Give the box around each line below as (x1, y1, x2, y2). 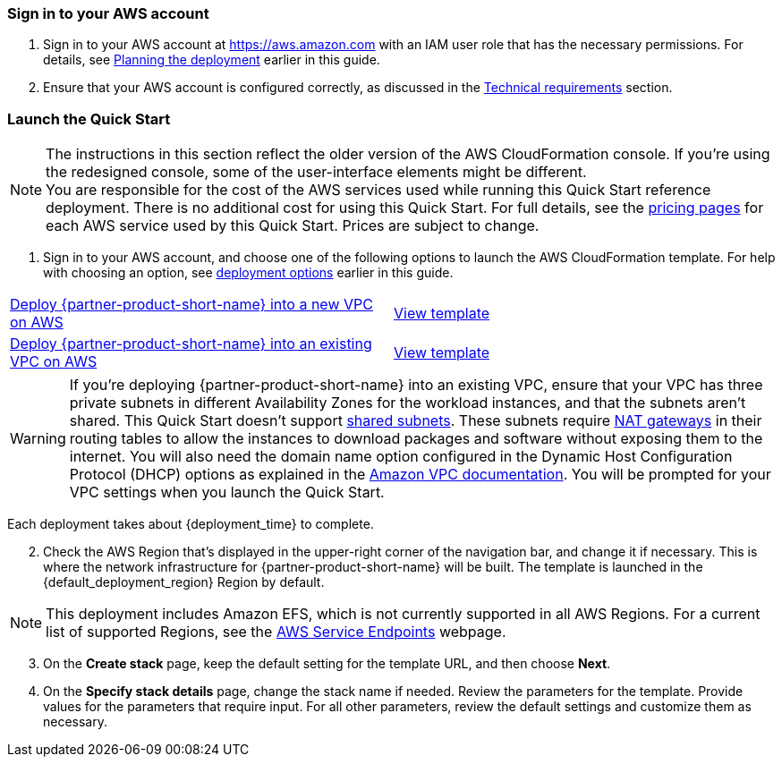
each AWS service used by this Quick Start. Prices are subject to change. (46, 216, 540, 235)
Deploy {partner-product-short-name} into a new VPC (10, 295, 373, 314)
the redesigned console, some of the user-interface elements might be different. (46, 163, 587, 182)
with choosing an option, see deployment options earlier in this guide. (43, 265, 454, 281)
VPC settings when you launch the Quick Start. (69, 483, 385, 502)
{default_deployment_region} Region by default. (43, 574, 325, 590)
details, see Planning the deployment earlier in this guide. (43, 52, 380, 68)
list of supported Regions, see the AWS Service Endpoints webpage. (46, 623, 506, 641)
